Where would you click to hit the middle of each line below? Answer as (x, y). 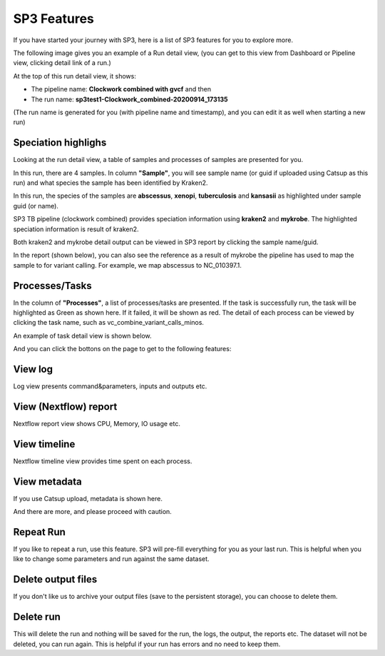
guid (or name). (36, 206)
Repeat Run (39, 532)
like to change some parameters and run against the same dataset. (111, 559)
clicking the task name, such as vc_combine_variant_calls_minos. (109, 323)
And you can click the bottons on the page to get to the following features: (122, 349)
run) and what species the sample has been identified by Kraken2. (111, 183)
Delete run (37, 617)
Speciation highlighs (60, 143)
